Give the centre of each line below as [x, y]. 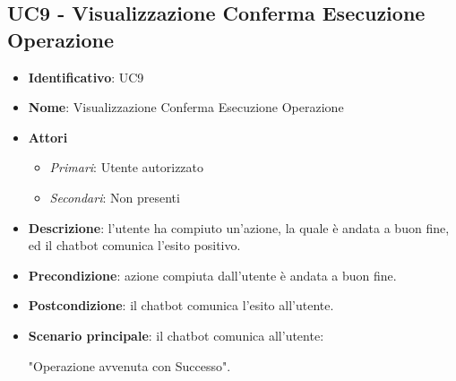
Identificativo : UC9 [86, 77]
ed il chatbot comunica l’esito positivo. [134, 245]
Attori [48, 137]
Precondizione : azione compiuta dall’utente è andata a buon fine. [212, 275]
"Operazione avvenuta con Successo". [129, 365]
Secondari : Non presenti [115, 197]
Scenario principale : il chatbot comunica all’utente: [176, 335]
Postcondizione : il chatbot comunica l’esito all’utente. [181, 305]
